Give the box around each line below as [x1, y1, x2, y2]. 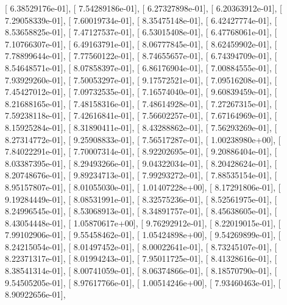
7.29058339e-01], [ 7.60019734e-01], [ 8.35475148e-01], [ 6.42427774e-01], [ [5, 13, 277, 26]
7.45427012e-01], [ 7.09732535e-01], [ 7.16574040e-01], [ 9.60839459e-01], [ [5, 85, 277, 98]
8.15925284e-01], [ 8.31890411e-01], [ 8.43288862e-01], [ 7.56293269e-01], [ [5, 121, 277, 133]
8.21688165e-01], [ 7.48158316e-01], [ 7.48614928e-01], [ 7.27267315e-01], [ [5, 97, 277, 110]
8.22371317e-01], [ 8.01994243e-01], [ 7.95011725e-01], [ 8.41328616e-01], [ [5, 252, 277, 265]
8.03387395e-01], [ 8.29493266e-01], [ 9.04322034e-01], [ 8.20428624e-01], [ [5, 156, 277, 169]
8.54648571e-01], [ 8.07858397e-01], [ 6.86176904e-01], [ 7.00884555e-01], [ [5, 61, 277, 74]
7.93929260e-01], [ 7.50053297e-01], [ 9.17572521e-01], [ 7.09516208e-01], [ [5, 73, 277, 86]
